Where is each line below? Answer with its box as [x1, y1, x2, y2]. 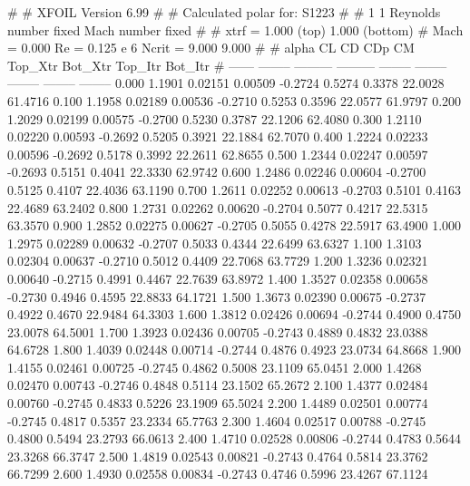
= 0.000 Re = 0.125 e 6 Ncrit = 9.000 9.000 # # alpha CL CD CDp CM [7, 38, 415, 57]
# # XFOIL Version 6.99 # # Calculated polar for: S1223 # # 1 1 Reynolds [7, 3, 441, 21]
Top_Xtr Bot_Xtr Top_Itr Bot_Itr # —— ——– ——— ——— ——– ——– [7, 55, 447, 74]
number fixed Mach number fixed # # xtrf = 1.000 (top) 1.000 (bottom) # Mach [7, 20, 464, 39]
